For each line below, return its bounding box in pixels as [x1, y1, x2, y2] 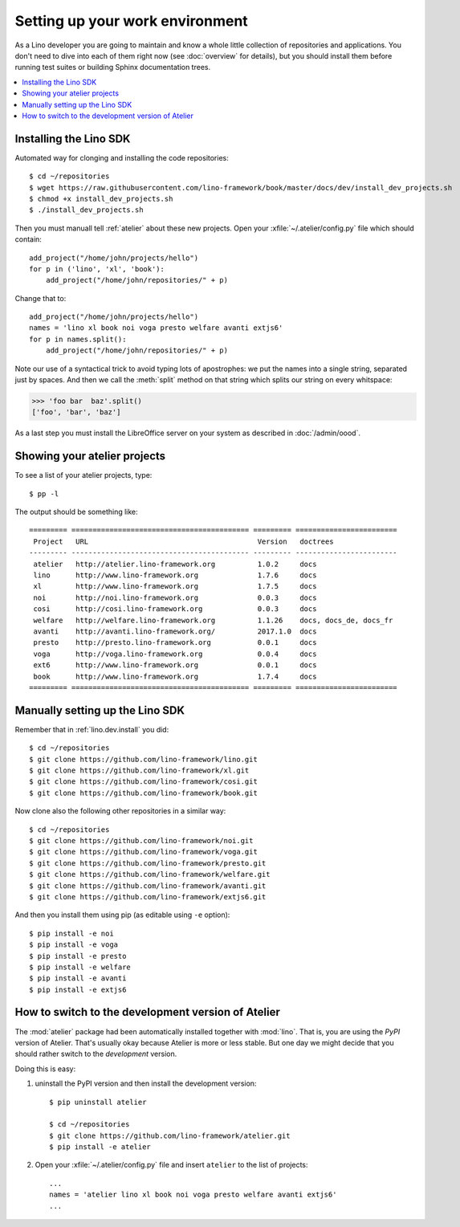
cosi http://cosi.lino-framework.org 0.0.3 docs [33, 605, 317, 613]
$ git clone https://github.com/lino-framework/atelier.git [49, 1131, 291, 1140]
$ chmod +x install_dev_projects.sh [29, 194, 173, 203]
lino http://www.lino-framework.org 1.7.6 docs [33, 571, 317, 580]
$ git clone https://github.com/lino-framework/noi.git [29, 836, 254, 845]
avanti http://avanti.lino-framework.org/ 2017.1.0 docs [33, 627, 317, 636]
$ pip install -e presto [29, 952, 127, 960]
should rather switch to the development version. [14, 1049, 177, 1059]
